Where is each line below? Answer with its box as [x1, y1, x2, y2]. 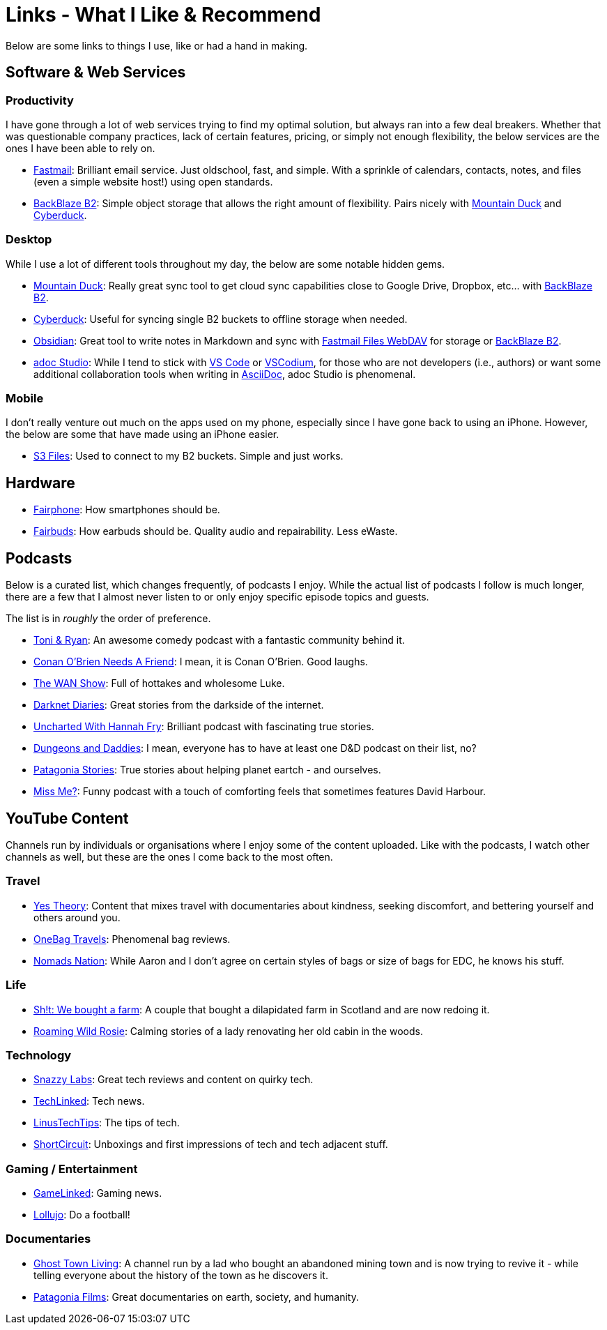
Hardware [6, 474, 75, 492]
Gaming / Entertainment [6, 1161, 138, 1176]
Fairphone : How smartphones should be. [33, 504, 220, 516]
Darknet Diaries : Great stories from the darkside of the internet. [33, 699, 324, 711]
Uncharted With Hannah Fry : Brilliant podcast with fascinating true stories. [33, 720, 374, 733]
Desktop [6, 232, 52, 247]
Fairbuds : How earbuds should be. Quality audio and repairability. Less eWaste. [33, 525, 398, 538]
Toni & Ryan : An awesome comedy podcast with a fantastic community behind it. [33, 634, 405, 647]
